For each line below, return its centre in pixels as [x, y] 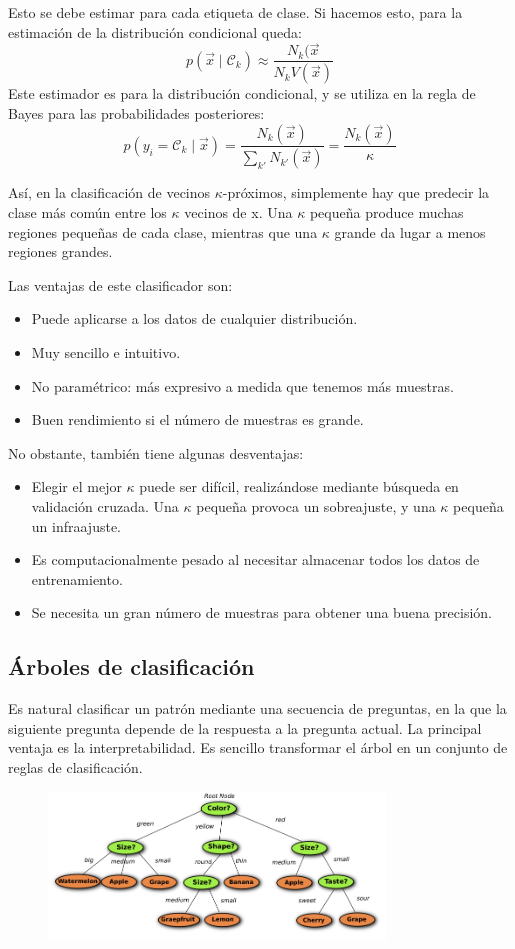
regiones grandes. [60, 251]
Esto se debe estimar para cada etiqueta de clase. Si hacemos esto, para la [235, 12]
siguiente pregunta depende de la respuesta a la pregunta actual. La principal [245, 727]
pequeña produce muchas [386, 211]
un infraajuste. [76, 525]
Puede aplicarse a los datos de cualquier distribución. [194, 318]
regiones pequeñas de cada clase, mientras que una [163, 231]
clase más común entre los [87, 211]
